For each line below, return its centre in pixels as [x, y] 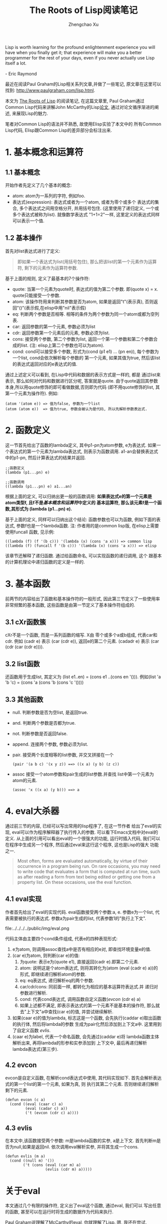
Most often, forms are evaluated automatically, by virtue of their [83, 861]
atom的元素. [25, 781]
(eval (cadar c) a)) [46, 1108]
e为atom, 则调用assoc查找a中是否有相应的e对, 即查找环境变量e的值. [82, 949]
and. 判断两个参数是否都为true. [44, 723]
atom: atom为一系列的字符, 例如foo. [49, 196]
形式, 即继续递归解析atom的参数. [53, 974]
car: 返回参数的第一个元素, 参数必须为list [54, 326]
